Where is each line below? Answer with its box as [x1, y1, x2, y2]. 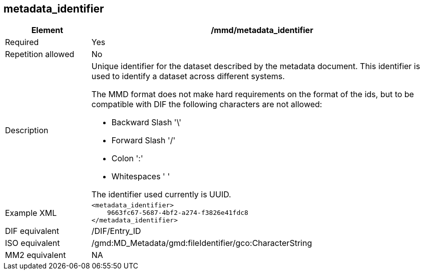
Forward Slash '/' [111, 135, 176, 146]
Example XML [5, 207, 57, 218]
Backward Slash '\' [111, 117, 181, 128]
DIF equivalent [5, 226, 60, 236]
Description [5, 125, 49, 136]
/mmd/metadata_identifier [211, 25, 313, 36]
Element [31, 25, 64, 36]
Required [5, 37, 39, 48]
